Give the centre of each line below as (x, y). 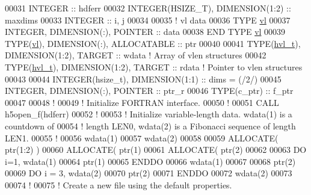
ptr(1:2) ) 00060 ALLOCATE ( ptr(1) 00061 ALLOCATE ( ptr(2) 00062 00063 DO (156, 150)
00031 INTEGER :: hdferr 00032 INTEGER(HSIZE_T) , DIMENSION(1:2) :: (148, 8)
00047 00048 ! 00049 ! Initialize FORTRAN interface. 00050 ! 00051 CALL (142, 102)
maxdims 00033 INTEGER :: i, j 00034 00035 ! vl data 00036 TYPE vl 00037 (148, 20)
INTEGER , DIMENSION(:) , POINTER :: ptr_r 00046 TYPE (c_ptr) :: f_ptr (149, 91)
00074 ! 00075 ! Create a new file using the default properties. (119, 184)
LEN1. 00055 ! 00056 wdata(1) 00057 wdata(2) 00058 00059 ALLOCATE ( (142, 138)
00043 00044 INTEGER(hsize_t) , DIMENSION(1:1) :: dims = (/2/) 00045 (143, 79)
